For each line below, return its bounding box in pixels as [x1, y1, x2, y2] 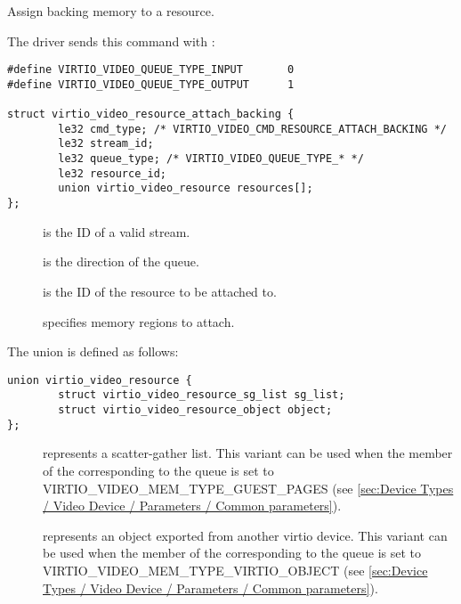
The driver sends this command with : [7, 31, 215, 50]
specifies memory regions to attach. [43, 312, 235, 331]
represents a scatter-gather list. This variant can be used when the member [43, 444, 453, 462]
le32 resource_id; [58, 167, 166, 180]
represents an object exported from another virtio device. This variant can [43, 526, 448, 544]
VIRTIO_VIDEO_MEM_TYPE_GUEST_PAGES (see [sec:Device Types [43, 478, 454, 497]
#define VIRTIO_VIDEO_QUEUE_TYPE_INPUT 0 [7, 63, 295, 77]
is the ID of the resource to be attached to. [43, 282, 277, 300]
